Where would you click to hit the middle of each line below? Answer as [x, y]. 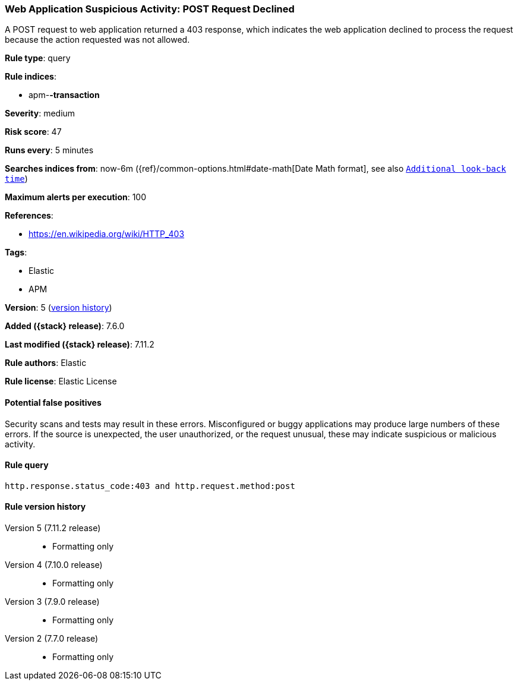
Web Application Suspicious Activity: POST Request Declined [150, 9]
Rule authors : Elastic [46, 363]
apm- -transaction [64, 95]
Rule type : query [38, 58]
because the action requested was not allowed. [97, 40]
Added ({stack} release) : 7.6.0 [65, 326]
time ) [16, 179]
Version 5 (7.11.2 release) [53, 528]
